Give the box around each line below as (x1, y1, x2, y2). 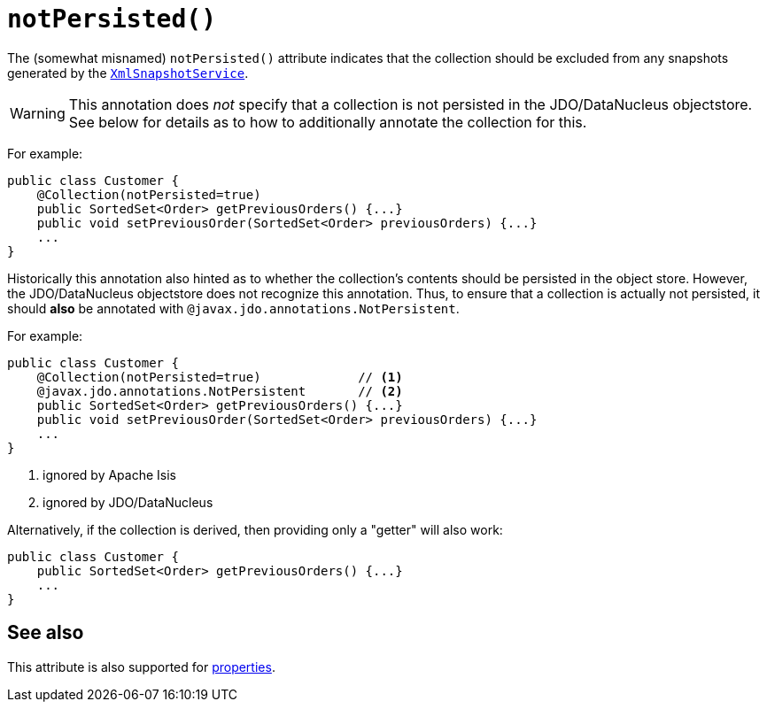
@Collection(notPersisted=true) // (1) (36, 369, 403, 384)
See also (7, 621, 84, 644)
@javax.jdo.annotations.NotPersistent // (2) (36, 383, 403, 398)
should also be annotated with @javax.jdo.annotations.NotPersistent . (7, 300, 460, 316)
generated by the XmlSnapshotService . (7, 65, 249, 81)
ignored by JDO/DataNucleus (43, 494, 213, 510)
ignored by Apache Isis (43, 466, 176, 482)
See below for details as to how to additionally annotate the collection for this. (68, 112, 587, 131)
